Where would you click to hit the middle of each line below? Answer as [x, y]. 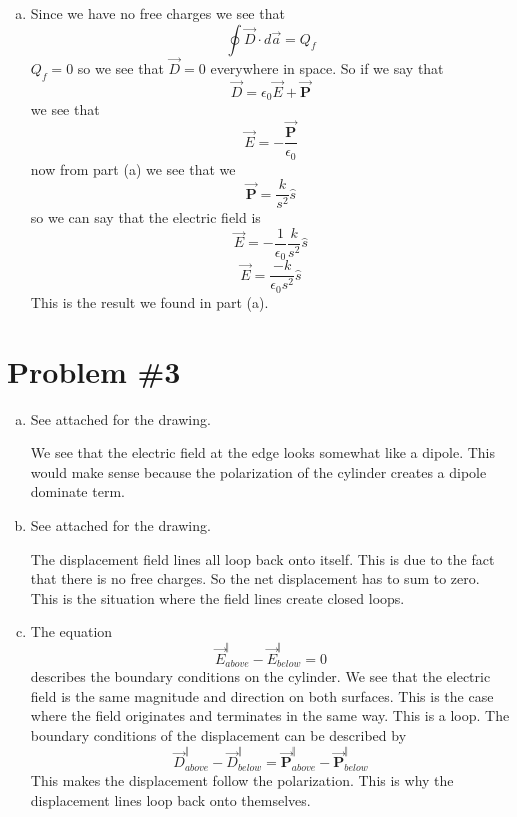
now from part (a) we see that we [133, 168]
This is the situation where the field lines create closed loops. [217, 597]
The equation [71, 631]
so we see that [120, 67]
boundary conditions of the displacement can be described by [218, 734]
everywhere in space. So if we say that [327, 67]
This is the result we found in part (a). [149, 301]
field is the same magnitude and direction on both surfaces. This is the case [262, 695]
